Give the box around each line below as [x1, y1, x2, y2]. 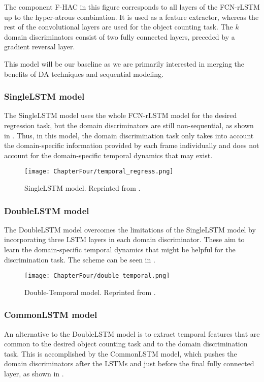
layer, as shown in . [4, 368, 64, 379]
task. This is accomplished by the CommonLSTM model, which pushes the [4, 348, 237, 359]
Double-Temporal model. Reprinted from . [24, 286, 156, 297]
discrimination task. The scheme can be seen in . [4, 254, 155, 265]
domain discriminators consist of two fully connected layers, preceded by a [4, 31, 235, 42]
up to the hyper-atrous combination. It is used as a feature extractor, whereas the [4, 11, 259, 22]
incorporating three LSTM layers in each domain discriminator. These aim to [4, 234, 245, 245]
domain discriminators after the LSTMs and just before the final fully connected [4, 358, 254, 369]
